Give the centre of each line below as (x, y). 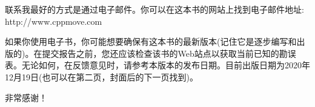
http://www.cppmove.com (54, 21)
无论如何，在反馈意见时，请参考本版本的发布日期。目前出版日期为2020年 (166, 65)
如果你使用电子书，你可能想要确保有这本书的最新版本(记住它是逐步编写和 (151, 41)
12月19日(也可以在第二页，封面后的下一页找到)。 (101, 76)
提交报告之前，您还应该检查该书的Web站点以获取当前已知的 (161, 53)
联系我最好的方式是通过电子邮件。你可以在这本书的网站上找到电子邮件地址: (154, 9)
